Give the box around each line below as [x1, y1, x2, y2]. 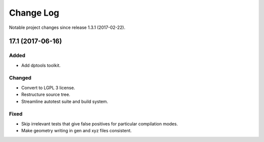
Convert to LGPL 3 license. [21, 85, 75, 91]
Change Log [9, 7, 60, 18]
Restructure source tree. [21, 92, 70, 97]
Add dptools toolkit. [21, 62, 61, 68]
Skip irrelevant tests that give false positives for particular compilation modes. [21, 120, 178, 127]
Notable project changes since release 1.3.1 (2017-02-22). [9, 24, 126, 30]
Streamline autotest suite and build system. [21, 98, 109, 104]
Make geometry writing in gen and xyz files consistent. [21, 128, 132, 134]
